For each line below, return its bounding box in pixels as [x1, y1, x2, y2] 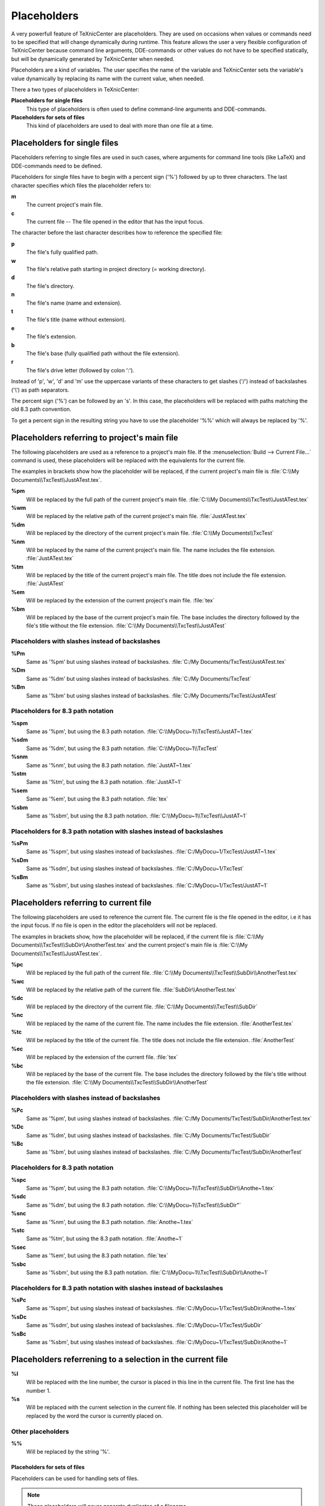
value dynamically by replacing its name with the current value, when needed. [11, 75, 205, 82]
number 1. [26, 1387, 51, 1394]
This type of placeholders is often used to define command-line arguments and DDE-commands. [26, 105, 267, 113]
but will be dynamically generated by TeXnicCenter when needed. [11, 55, 175, 63]
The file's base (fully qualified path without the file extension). [26, 349, 180, 357]
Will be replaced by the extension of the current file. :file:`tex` [26, 1054, 178, 1061]
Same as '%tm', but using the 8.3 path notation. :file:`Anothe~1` [26, 1235, 183, 1242]
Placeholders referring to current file [11, 898, 152, 908]
